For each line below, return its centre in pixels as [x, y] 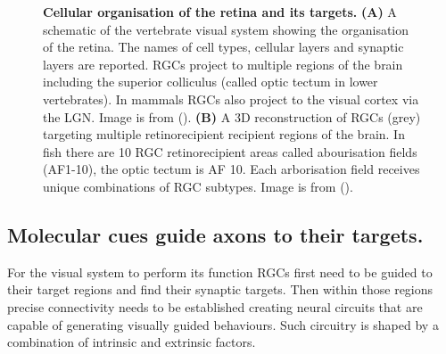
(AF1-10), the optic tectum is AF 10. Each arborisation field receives [231, 169]
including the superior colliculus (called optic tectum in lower [211, 82]
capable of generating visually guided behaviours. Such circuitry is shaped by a [223, 324]
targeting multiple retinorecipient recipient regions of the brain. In [224, 134]
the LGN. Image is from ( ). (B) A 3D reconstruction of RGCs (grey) [232, 116]
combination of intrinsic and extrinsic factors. [132, 342]
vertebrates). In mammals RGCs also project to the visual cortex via [231, 99]
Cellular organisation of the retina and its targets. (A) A [220, 12]
